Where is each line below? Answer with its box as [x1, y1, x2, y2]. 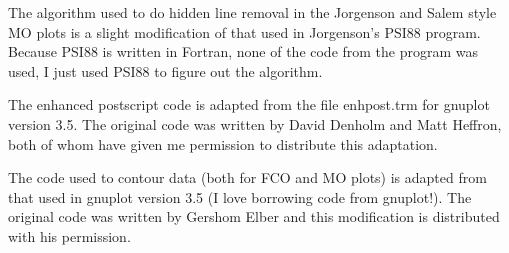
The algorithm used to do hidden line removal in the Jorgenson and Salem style [8, 2, 497, 22]
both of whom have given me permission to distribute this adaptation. [8, 133, 438, 154]
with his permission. [8, 225, 131, 246]
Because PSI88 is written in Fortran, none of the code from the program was [8, 41, 479, 62]
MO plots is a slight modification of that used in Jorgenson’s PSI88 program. [8, 21, 481, 42]
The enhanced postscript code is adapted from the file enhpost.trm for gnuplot [8, 94, 490, 115]
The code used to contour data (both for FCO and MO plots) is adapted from [8, 167, 487, 188]
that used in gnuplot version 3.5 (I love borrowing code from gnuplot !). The [8, 186, 472, 207]
